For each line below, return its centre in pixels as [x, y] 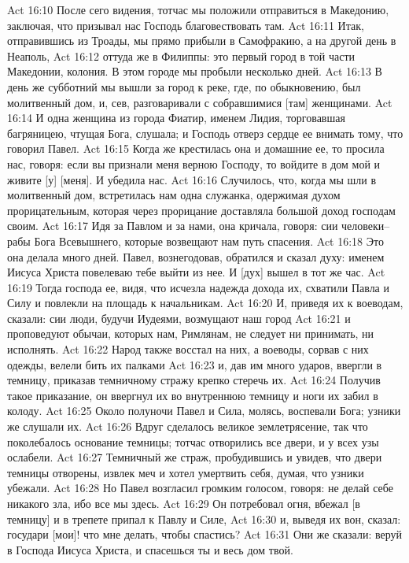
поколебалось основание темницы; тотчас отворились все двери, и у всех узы [193, 441]
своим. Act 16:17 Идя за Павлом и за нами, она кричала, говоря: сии [173, 226]
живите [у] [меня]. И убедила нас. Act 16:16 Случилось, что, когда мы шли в [192, 179]
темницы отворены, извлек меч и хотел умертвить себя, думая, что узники [186, 472]
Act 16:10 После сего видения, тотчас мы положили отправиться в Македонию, [198, 9]
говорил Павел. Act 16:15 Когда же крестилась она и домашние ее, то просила [196, 148]
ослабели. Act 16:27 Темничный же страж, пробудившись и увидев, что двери [195, 457]
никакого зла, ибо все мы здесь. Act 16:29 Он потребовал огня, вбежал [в [184, 503]
